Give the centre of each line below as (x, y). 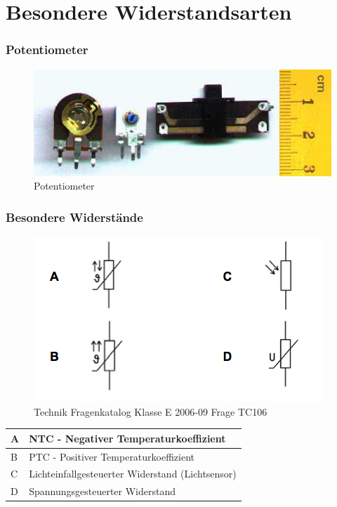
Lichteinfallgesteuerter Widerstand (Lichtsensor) (133, 474)
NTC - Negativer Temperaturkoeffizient (127, 438)
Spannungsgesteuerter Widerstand (102, 491)
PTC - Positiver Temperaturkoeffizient (112, 456)
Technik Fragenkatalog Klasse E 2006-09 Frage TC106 (151, 411)
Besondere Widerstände (74, 217)
